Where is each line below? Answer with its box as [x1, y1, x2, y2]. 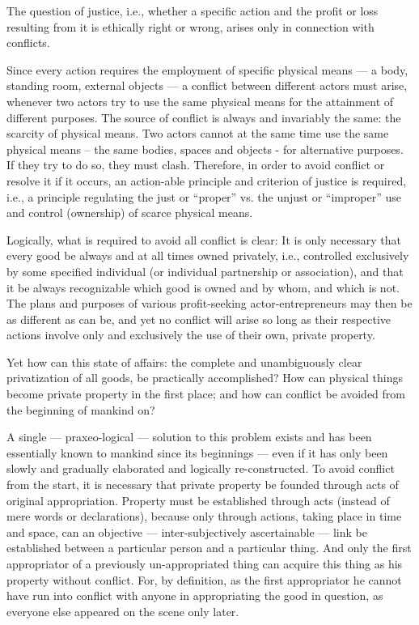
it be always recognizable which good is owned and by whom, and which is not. [6, 278, 400, 295]
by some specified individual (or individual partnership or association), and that [6, 262, 404, 279]
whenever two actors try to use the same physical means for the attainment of [6, 92, 394, 109]
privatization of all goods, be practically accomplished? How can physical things [6, 369, 404, 386]
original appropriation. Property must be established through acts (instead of [6, 491, 390, 508]
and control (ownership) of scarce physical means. [6, 204, 253, 221]
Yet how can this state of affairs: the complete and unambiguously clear [6, 353, 362, 370]
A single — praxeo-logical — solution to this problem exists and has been [6, 428, 372, 445]
